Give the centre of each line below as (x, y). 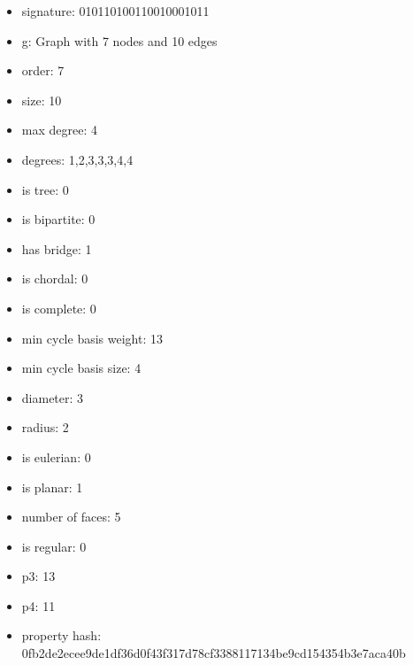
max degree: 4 (59, 130)
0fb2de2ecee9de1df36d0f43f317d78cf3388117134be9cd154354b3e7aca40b (214, 653)
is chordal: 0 (55, 278)
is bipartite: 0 (58, 219)
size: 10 (42, 100)
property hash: (61, 635)
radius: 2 (45, 427)
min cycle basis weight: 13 (92, 338)
